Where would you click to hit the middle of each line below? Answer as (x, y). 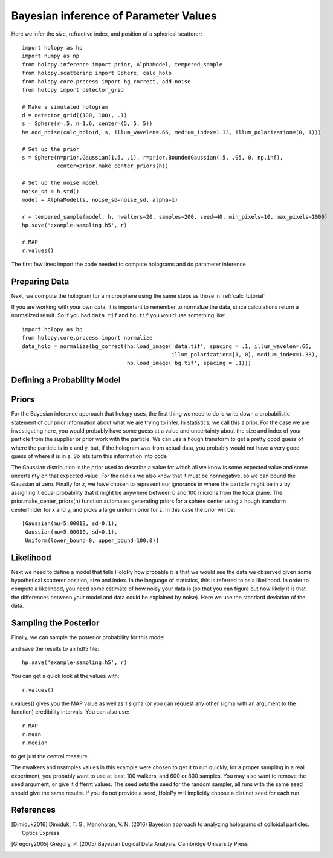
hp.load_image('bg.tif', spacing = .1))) (189, 363)
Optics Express (41, 833)
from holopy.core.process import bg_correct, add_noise (106, 81)
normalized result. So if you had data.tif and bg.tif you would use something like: (118, 315)
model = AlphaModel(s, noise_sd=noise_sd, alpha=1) (100, 200)
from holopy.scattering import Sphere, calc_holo (97, 73)
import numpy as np (51, 56)
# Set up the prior (51, 149)
